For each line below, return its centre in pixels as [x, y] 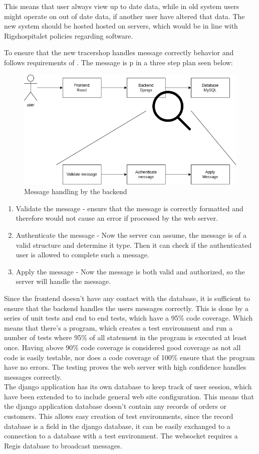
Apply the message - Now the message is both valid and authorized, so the [130, 271]
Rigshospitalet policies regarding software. [69, 35]
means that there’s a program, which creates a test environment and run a [118, 327]
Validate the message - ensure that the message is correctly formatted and [129, 208]
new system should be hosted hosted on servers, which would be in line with [121, 26]
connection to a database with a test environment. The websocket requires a [121, 436]
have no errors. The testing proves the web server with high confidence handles [125, 367]
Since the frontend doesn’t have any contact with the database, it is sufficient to [127, 298]
